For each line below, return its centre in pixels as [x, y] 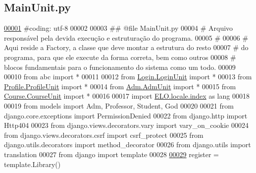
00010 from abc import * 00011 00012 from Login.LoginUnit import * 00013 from [128, 77]
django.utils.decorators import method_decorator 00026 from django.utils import [128, 144]
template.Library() [32, 164]
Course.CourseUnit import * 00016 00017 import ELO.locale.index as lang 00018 [127, 96]
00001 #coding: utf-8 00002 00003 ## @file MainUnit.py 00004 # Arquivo [119, 28]
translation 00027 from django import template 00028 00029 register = [112, 154]
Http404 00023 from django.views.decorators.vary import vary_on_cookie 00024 [126, 125]
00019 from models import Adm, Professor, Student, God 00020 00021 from [119, 105]
